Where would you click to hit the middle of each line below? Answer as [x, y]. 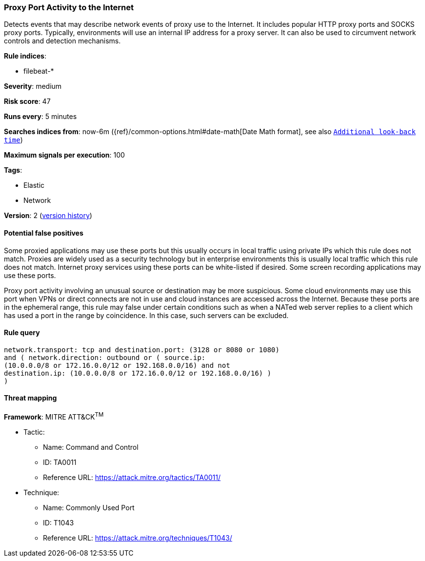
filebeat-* [39, 71]
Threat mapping [30, 398]
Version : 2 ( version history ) [48, 216]
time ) [13, 140]
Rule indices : [25, 56]
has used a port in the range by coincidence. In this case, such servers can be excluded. [146, 315]
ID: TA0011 [60, 462]
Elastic [34, 185]
